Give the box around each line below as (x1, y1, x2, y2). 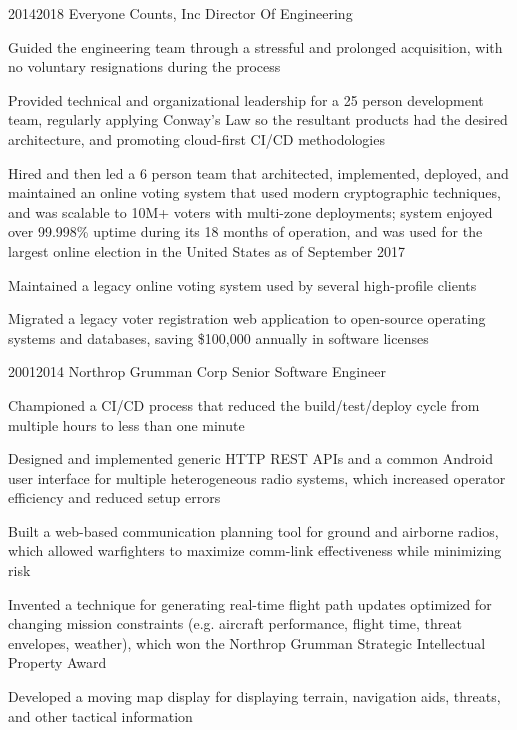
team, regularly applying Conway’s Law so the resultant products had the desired (8, 109, 508, 130)
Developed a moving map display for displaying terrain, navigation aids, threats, (8, 686, 501, 707)
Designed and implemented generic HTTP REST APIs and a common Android (8, 448, 493, 469)
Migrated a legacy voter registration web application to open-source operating (8, 308, 486, 329)
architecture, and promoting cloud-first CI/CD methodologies (8, 128, 385, 149)
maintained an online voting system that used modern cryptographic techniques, (8, 182, 501, 203)
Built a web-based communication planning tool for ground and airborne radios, (8, 520, 499, 541)
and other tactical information (8, 705, 193, 726)
